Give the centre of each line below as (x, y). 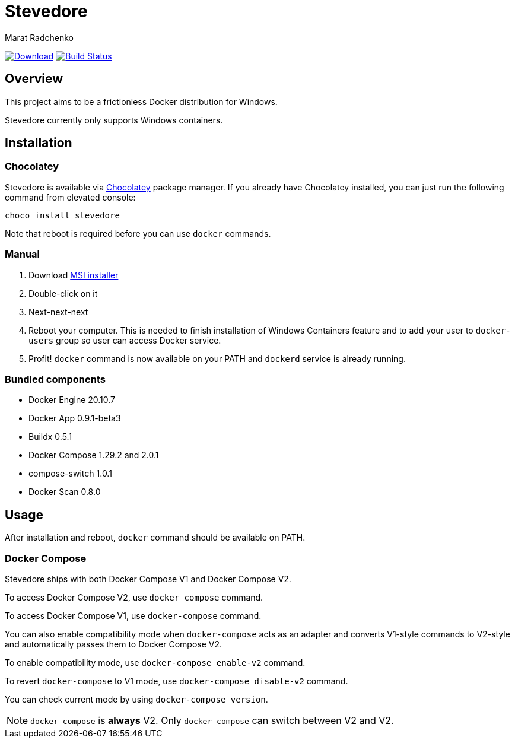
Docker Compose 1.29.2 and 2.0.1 (94, 455)
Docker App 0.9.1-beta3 (75, 418)
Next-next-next (58, 312)
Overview (34, 79)
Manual (23, 254)
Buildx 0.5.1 (50, 437)
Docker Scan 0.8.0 (65, 492)
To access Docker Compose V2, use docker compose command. (134, 597)
